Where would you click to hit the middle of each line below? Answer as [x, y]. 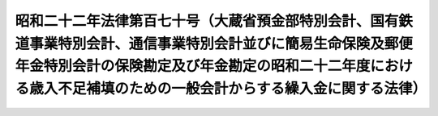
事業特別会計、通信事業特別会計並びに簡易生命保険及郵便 [221, 43]
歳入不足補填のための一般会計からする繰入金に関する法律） [228, 89]
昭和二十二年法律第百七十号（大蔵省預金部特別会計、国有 [207, 21]
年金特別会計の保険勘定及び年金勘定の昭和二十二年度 [193, 66]
